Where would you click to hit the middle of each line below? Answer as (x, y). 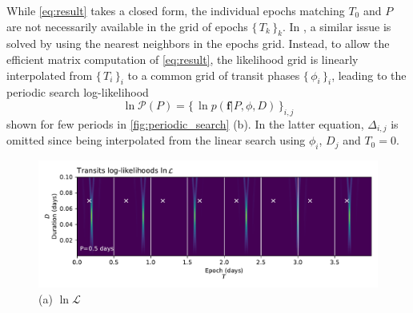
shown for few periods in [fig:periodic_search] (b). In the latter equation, (185, 123)
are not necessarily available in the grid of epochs (127, 26)
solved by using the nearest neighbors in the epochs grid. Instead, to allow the (198, 44)
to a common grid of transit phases (214, 75)
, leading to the (369, 75)
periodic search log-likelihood (78, 92)
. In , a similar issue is (337, 26)
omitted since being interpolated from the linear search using (156, 140)
